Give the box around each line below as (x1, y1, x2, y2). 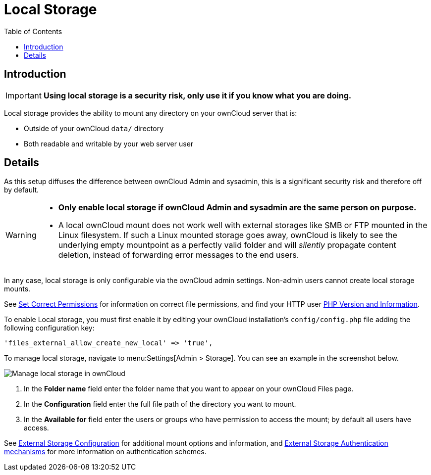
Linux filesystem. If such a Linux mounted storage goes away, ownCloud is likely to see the (58, 230, 397, 240)
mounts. (4, 285, 31, 293)
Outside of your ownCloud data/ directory (24, 124, 163, 133)
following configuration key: (4, 324, 95, 332)
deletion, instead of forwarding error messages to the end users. (58, 250, 299, 260)
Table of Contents (4, 27, 62, 36)
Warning (5, 230, 37, 240)
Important (5, 90, 42, 100)
